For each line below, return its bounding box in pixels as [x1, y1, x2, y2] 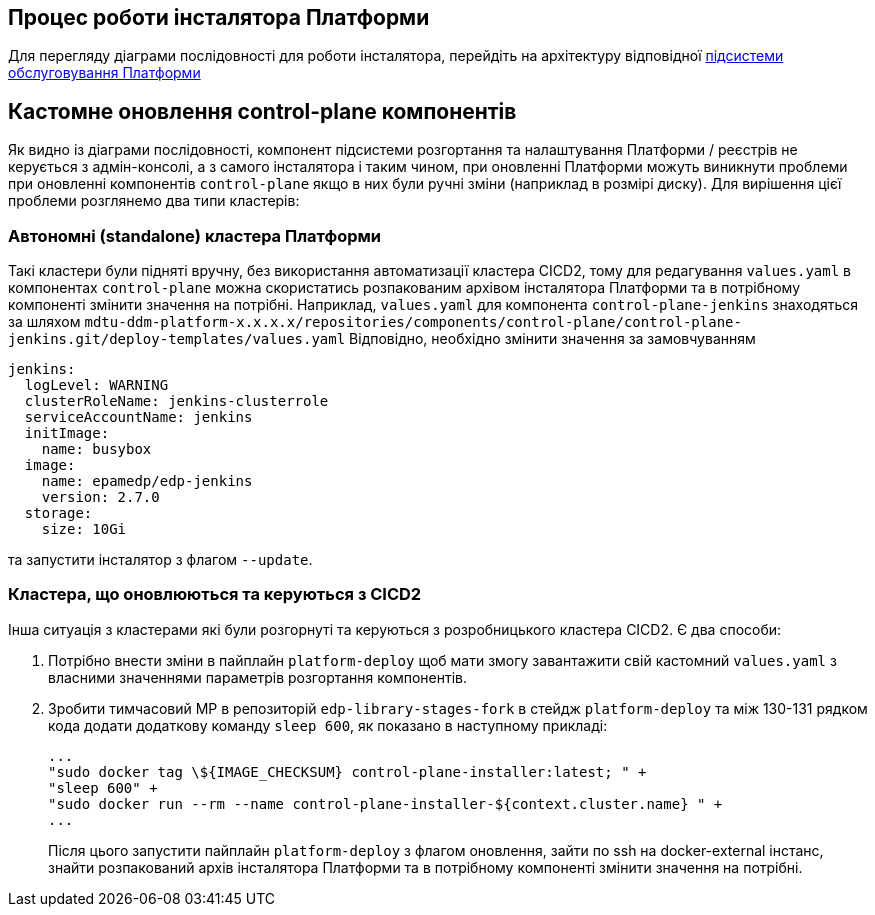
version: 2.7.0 [41, 489, 160, 506]
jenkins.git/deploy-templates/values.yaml [8, 331, 346, 348]
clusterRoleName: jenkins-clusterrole [24, 393, 329, 410]
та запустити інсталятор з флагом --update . [8, 551, 313, 569]
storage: [24, 505, 93, 522]
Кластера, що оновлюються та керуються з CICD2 [8, 584, 422, 605]
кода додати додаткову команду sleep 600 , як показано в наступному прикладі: [48, 716, 608, 734]
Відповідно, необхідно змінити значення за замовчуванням [349, 330, 756, 348]
